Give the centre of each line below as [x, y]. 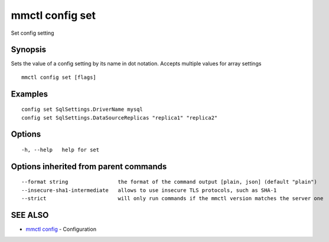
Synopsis [29, 50]
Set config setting [32, 33]
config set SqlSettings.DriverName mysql [82, 110]
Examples [30, 94]
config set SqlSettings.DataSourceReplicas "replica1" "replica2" [120, 117]
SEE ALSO [30, 215]
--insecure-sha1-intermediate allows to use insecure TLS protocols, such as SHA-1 [149, 190]
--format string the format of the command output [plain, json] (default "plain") [169, 182]
